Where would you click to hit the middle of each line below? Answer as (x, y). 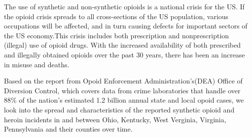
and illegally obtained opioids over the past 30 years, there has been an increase (125, 54)
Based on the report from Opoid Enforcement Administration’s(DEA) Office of (123, 81)
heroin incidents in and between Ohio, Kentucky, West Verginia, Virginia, (115, 119)
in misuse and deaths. (37, 64)
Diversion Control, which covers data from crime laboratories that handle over (122, 90)
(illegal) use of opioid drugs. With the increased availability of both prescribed (123, 45)
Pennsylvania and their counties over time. (68, 129)
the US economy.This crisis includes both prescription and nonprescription (117, 35)
